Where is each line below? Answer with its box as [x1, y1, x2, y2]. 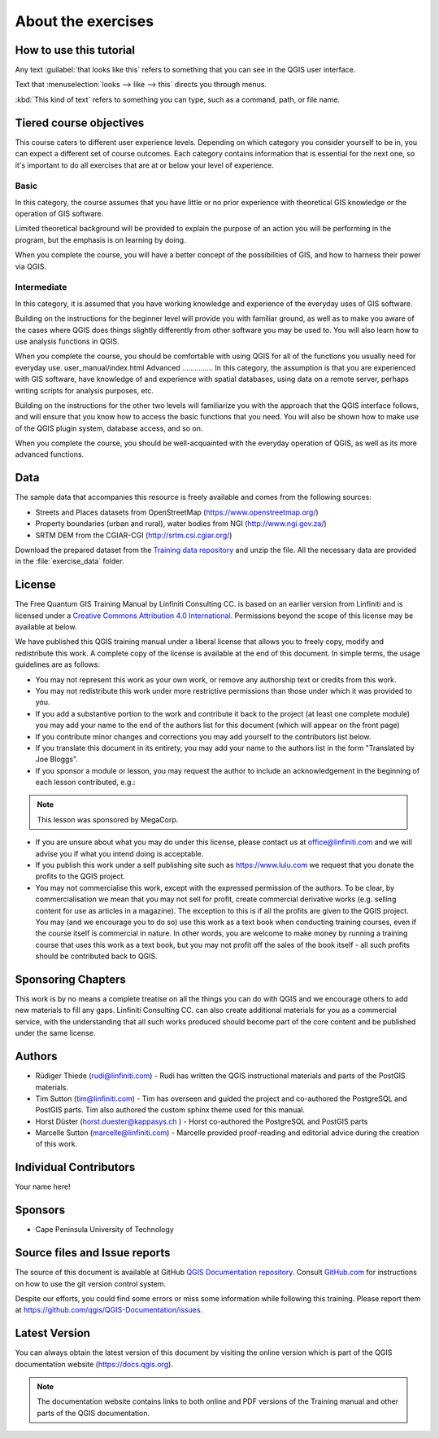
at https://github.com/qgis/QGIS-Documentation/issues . [15, 1305, 203, 1315]
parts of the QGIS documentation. [37, 1408, 150, 1418]
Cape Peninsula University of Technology [35, 1225, 174, 1234]
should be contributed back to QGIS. [35, 951, 158, 961]
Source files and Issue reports [15, 1246, 171, 1260]
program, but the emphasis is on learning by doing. [15, 235, 186, 244]
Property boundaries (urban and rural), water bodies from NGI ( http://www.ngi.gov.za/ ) [35, 519, 327, 528]
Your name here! [15, 1182, 71, 1192]
